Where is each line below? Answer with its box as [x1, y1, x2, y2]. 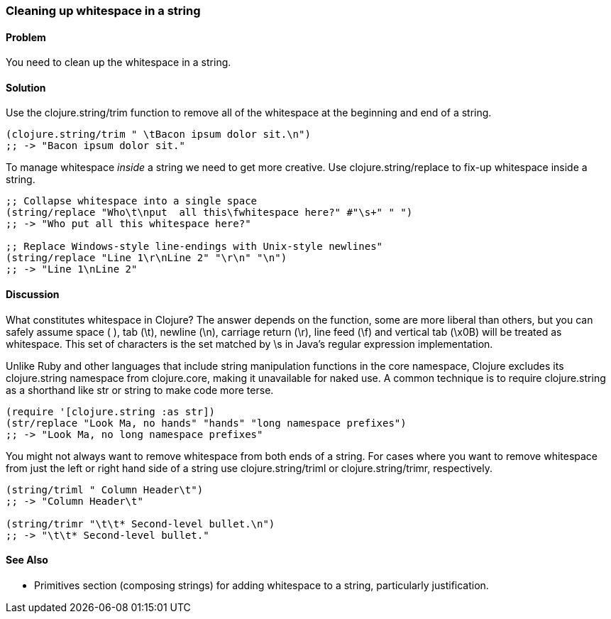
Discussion [6, 288, 60, 301]
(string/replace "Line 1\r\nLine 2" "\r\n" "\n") [6, 252, 287, 264]
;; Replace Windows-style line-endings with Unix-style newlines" [6, 241, 383, 253]
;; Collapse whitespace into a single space [6, 195, 258, 207]
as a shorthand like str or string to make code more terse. [6, 383, 274, 396]
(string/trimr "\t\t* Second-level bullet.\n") [6, 517, 275, 530]
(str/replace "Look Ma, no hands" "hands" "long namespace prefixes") [6, 417, 407, 429]
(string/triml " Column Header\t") [6, 483, 204, 495]
